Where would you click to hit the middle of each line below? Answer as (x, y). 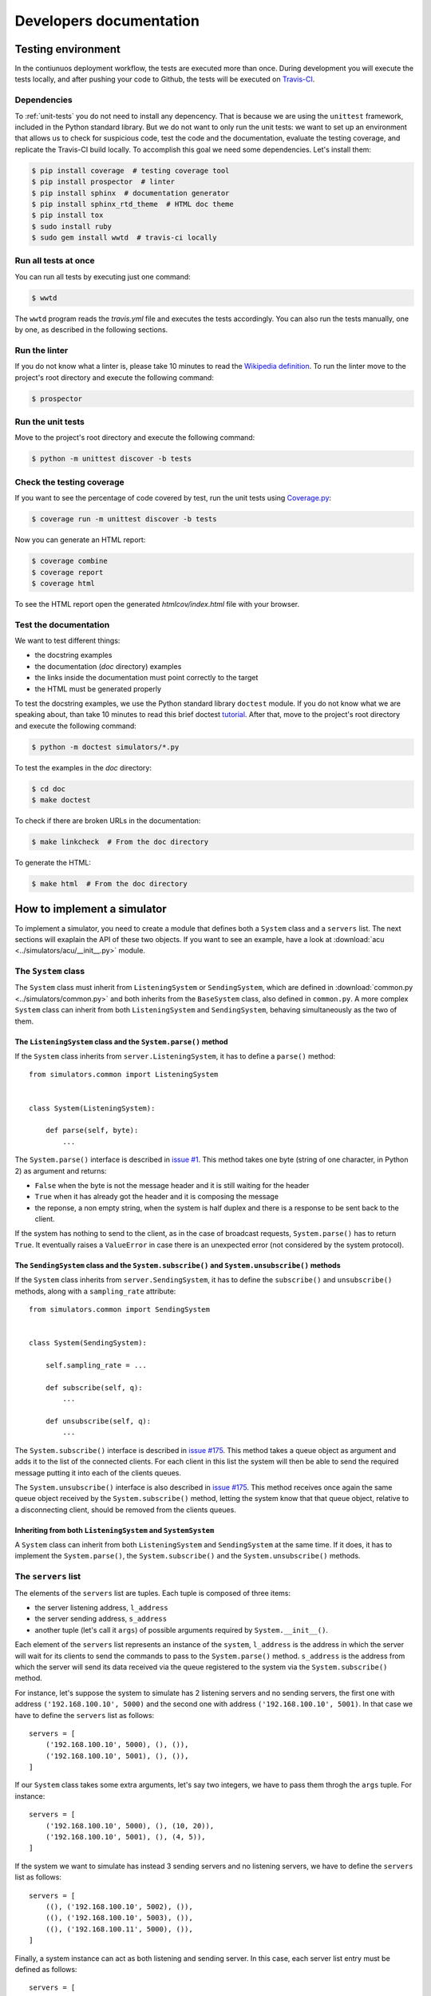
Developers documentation (107, 21)
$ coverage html (63, 583)
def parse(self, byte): (92, 1131)
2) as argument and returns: (61, 1170)
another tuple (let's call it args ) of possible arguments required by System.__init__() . (182, 1630)
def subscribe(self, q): (94, 1388)
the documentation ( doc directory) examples (108, 666)
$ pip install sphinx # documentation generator (130, 193)
